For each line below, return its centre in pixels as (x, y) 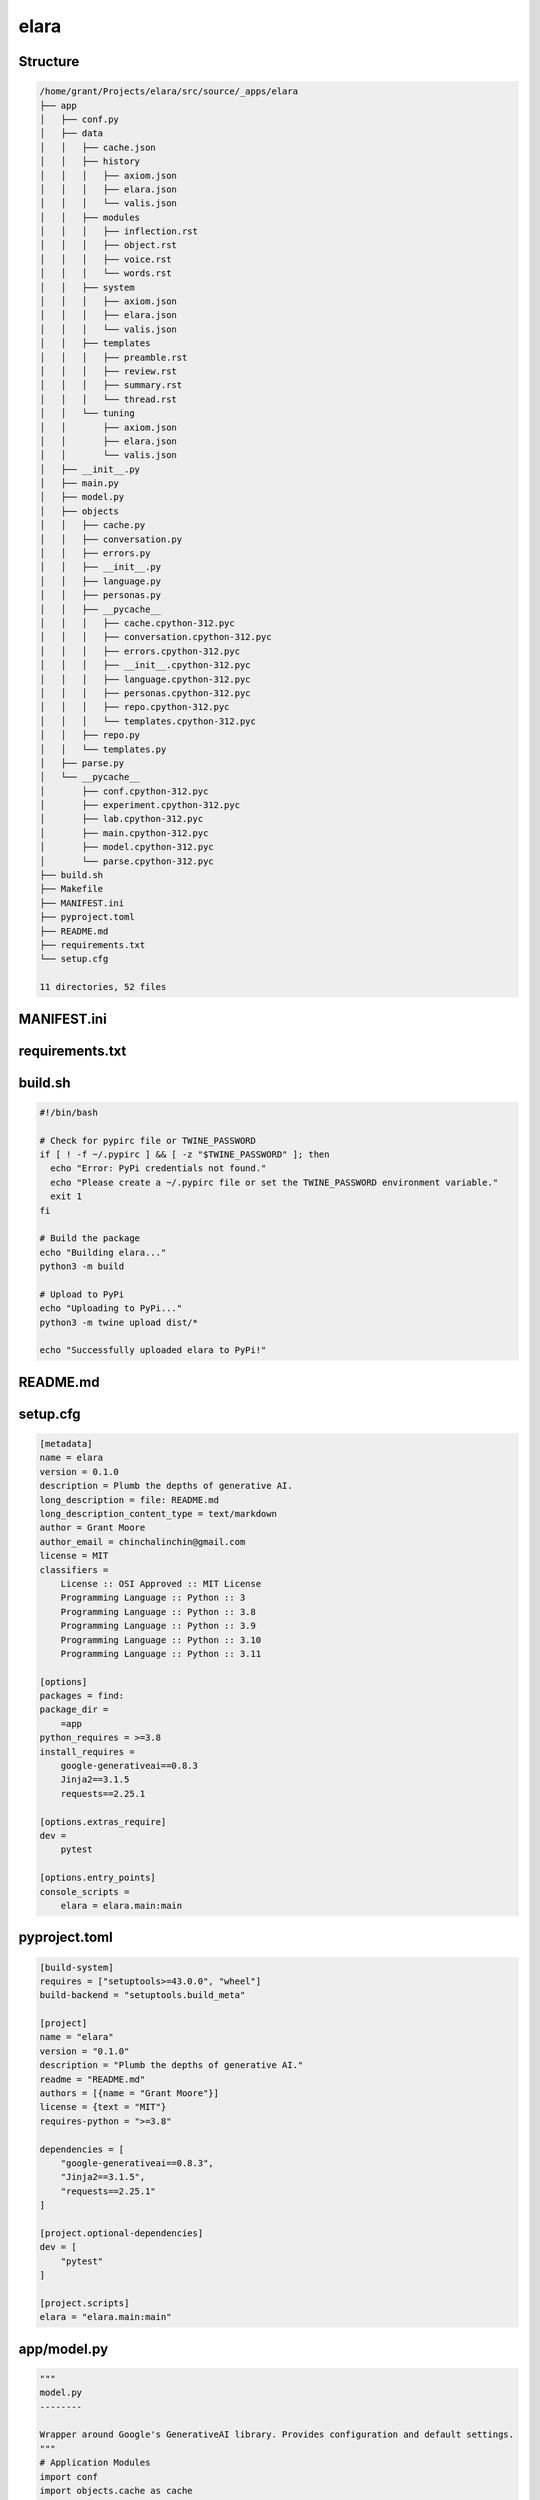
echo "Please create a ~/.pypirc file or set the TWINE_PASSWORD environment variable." (274, 1182)
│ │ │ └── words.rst (105, 273)
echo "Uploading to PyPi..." (111, 1308)
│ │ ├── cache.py (92, 525)
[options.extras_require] (103, 1821)
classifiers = (74, 1569)
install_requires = (87, 1751)
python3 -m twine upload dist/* (119, 1322)
